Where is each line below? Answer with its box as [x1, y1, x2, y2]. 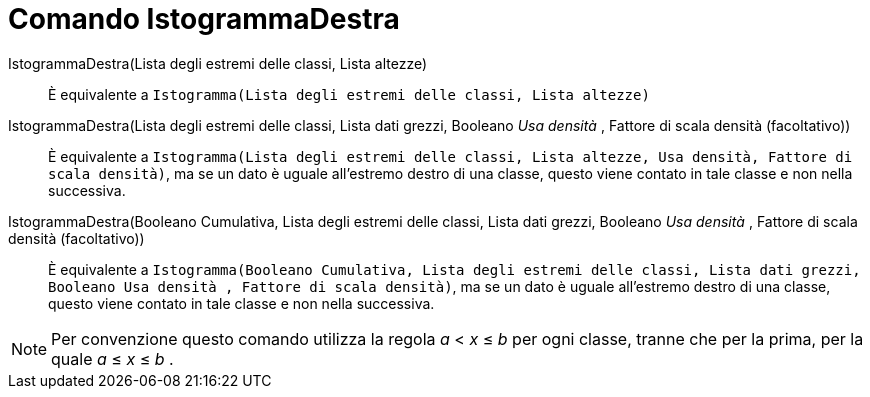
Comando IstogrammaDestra [8, 2, 400, 36]
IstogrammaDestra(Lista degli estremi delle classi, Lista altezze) [8, 54, 428, 72]
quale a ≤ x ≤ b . [51, 348, 174, 369]
